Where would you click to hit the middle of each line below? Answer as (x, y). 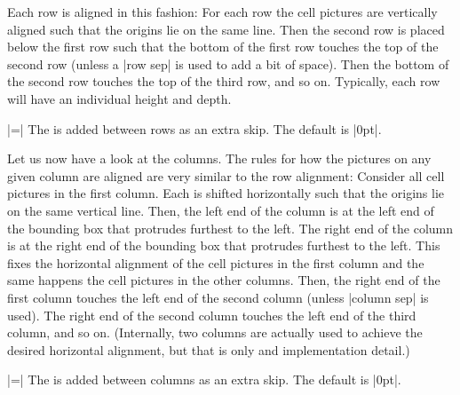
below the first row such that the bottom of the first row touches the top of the (223, 47)
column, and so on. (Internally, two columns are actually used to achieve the (215, 332)
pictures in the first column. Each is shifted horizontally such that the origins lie (226, 193)
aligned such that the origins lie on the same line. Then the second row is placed (226, 29)
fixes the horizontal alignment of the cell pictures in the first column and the (216, 262)
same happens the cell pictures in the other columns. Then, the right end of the (224, 280)
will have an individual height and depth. (119, 98)
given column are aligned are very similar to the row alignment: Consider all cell (226, 175)
